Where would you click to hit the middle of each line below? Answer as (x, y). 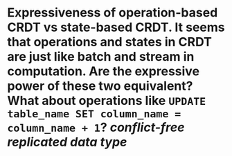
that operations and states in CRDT (110, 42)
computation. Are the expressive (103, 71)
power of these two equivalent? (100, 86)
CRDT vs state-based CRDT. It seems (116, 27)
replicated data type (67, 142)
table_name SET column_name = (94, 114)
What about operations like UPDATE (107, 101)
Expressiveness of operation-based (113, 13)
